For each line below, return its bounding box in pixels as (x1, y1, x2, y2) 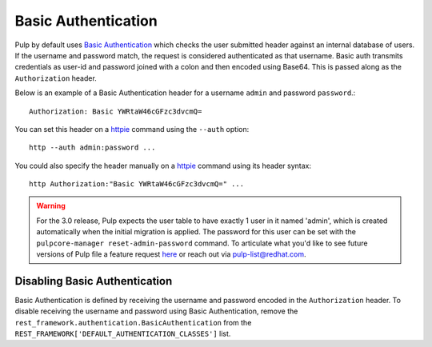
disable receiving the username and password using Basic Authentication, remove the (14, 306, 298, 316)
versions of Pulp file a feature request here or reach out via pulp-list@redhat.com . (36, 249, 306, 259)
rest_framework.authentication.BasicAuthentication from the (14, 317, 252, 327)
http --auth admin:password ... (29, 143, 156, 152)
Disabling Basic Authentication (14, 274, 173, 288)
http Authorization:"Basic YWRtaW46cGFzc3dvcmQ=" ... (29, 180, 244, 189)
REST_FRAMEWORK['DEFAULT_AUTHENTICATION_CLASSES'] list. (14, 329, 231, 339)
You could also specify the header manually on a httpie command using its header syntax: (14, 161, 312, 170)
